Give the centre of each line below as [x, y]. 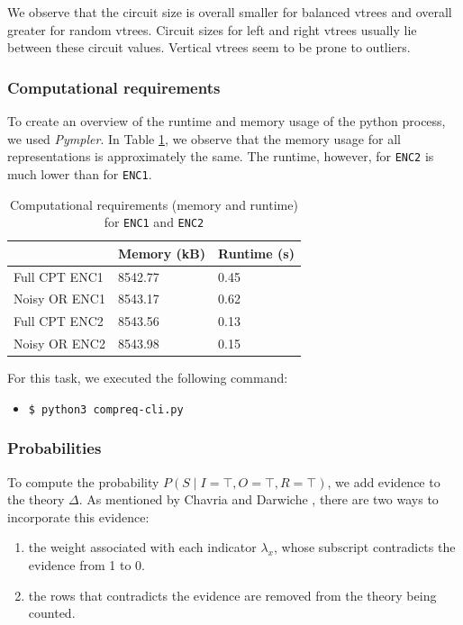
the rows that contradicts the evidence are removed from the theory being [232, 595]
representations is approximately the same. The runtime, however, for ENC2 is [221, 156]
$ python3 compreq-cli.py [106, 409]
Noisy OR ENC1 [59, 299]
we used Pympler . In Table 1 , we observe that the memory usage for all [204, 138]
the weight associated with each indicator [142, 547]
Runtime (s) [256, 253]
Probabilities [54, 448]
